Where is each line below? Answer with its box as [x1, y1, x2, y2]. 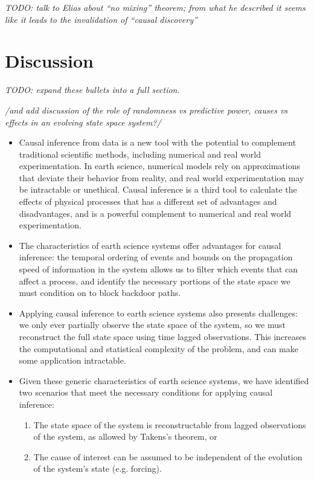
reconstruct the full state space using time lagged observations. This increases [19, 330, 307, 342]
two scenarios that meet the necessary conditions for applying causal [19, 386, 273, 399]
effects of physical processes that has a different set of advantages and [19, 195, 277, 208]
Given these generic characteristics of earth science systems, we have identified [19, 374, 309, 387]
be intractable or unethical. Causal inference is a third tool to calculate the [19, 183, 297, 196]
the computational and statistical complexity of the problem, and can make [19, 342, 298, 355]
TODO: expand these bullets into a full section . [5, 83, 180, 96]
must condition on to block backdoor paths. [19, 286, 181, 299]
